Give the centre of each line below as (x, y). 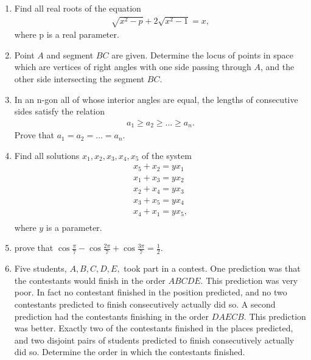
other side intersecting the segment (79, 78)
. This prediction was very (249, 280)
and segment (70, 55)
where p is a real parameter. (67, 34)
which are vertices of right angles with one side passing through (133, 67)
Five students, (40, 268)
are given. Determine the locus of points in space (202, 55)
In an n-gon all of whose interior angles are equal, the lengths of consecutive (156, 99)
